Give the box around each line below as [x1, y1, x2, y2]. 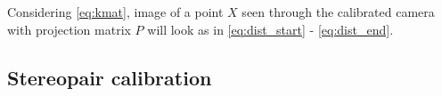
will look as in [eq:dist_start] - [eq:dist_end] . [147, 20, 394, 38]
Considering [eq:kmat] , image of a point [7, 3, 224, 20]
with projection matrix [7, 20, 131, 38]
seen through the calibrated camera [241, 3, 435, 20]
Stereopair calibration [7, 63, 212, 91]
